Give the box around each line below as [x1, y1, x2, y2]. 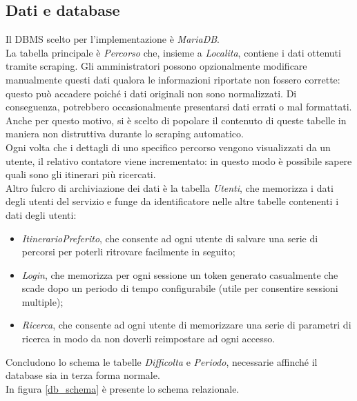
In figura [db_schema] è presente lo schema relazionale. [6, 381, 240, 395]
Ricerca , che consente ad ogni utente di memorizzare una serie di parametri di [21, 317, 351, 332]
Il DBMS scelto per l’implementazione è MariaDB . [6, 32, 220, 46]
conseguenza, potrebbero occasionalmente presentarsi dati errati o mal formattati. [6, 99, 352, 114]
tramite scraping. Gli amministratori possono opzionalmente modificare [6, 59, 307, 73]
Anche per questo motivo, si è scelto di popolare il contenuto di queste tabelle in [6, 113, 347, 127]
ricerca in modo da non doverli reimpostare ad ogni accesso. [21, 331, 276, 346]
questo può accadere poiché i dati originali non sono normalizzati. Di [6, 86, 297, 100]
